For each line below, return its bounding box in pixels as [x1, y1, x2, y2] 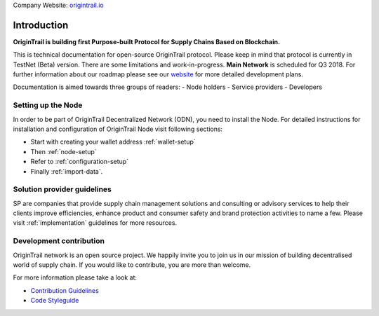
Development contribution [13, 236, 105, 246]
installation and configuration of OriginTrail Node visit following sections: [13, 125, 223, 133]
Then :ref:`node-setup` [30, 147, 97, 156]
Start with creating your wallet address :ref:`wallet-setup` [30, 137, 196, 146]
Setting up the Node [13, 100, 83, 110]
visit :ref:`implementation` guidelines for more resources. [13, 219, 178, 227]
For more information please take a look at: [13, 273, 137, 282]
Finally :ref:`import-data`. [30, 167, 103, 175]
